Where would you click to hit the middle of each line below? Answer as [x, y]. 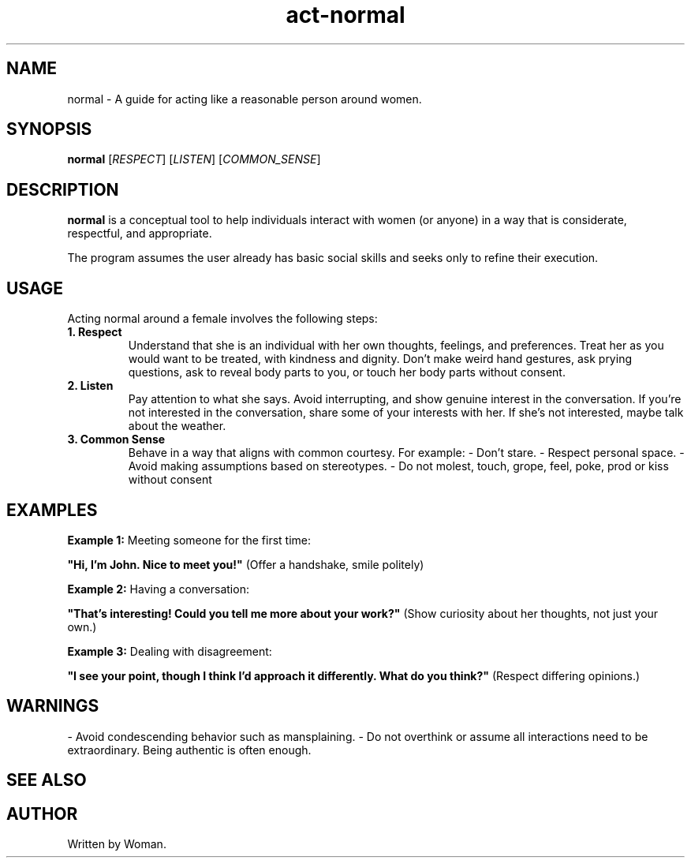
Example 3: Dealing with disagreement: [170, 651]
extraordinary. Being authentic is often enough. [189, 750]
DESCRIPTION [63, 189]
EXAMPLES [52, 510]
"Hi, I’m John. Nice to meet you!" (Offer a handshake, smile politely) [246, 564]
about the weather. [177, 426]
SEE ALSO [47, 780]
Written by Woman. [117, 844]
